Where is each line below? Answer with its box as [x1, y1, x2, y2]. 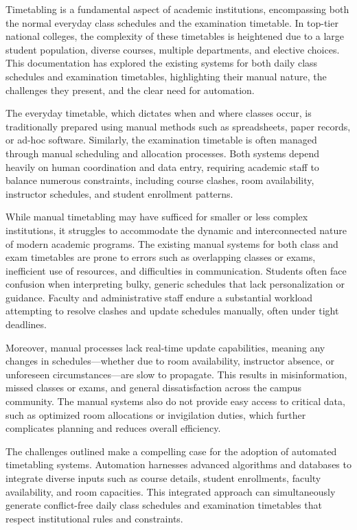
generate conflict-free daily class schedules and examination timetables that [5, 498, 322, 512]
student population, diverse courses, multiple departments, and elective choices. [5, 42, 340, 56]
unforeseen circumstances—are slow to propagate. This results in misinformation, [5, 367, 347, 381]
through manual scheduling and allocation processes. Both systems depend [5, 146, 319, 160]
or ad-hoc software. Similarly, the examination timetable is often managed [5, 132, 317, 147]
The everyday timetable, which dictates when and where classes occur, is [5, 106, 312, 120]
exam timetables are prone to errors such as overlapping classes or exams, [5, 250, 316, 264]
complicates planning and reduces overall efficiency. [5, 421, 221, 435]
